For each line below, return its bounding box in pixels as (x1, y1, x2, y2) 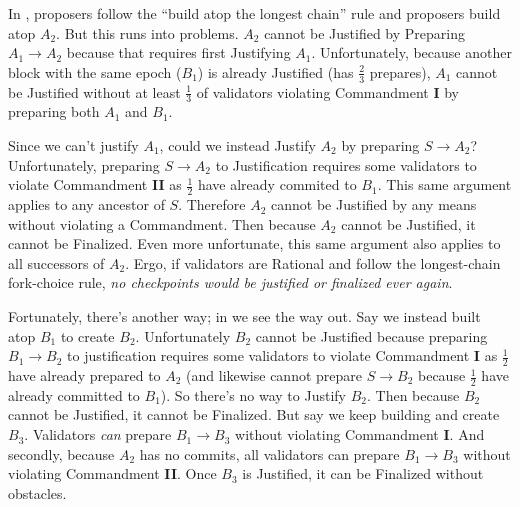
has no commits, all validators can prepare (139, 443, 400, 464)
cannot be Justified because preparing (255, 325, 488, 346)
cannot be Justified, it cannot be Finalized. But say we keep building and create (8, 404, 500, 425)
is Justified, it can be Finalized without (242, 463, 484, 484)
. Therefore (178, 194, 246, 215)
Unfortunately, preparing (8, 154, 160, 175)
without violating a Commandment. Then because (8, 213, 316, 234)
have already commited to (197, 174, 357, 195)
